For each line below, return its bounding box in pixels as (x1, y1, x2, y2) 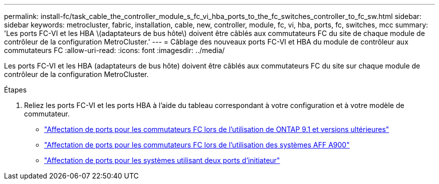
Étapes (4, 85, 27, 94)
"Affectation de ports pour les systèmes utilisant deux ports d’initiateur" (44, 156, 280, 164)
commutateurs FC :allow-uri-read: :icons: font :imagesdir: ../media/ (4, 46, 225, 54)
